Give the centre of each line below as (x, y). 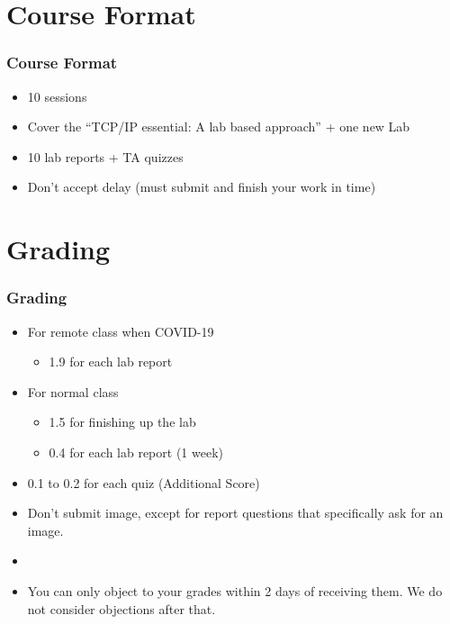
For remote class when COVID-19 (121, 331)
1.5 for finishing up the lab (122, 422)
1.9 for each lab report (111, 362)
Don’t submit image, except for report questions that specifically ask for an (235, 513)
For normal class (73, 391)
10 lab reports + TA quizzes (105, 156)
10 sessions (57, 96)
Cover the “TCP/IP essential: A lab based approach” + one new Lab (219, 127)
